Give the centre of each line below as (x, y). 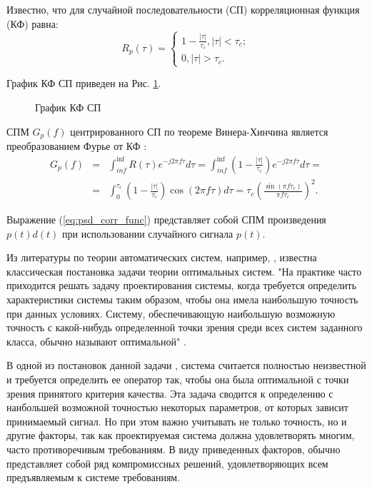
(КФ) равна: (32, 23)
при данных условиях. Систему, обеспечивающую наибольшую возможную (171, 313)
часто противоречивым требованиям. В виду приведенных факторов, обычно (174, 449)
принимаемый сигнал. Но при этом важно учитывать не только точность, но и (177, 421)
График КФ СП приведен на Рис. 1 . (84, 83)
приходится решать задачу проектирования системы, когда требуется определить (182, 285)
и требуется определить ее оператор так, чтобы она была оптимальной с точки (178, 379)
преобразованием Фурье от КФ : (77, 145)
